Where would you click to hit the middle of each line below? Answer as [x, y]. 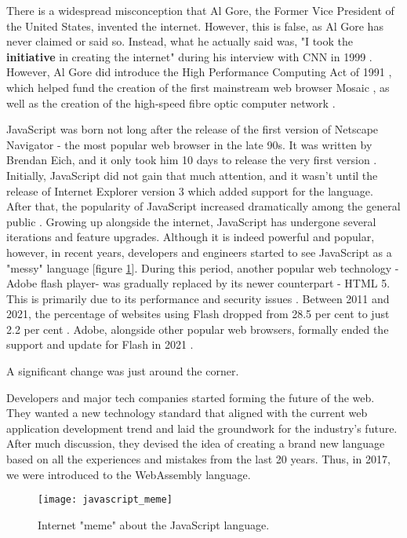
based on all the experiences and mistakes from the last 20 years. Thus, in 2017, [198, 459]
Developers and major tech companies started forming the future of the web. [191, 397]
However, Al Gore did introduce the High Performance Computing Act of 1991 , [199, 72]
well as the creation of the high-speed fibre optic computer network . [171, 102]
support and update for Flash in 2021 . [100, 344]
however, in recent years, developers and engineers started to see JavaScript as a [199, 252]
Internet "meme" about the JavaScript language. [154, 524]
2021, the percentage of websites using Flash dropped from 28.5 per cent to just [198, 314]
